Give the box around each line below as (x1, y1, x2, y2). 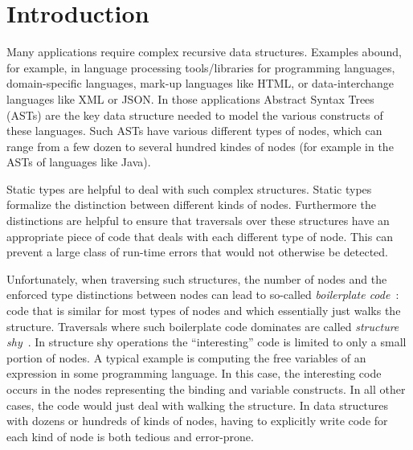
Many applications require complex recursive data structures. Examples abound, (6, 43, 403, 60)
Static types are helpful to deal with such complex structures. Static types (6, 180, 372, 197)
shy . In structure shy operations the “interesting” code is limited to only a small (6, 333, 407, 350)
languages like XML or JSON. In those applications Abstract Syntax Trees (6, 90, 374, 107)
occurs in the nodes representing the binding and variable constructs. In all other (6, 381, 406, 397)
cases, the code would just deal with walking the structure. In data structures (6, 396, 389, 413)
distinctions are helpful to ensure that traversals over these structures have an (6, 212, 390, 229)
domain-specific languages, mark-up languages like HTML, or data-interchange (6, 75, 394, 92)
